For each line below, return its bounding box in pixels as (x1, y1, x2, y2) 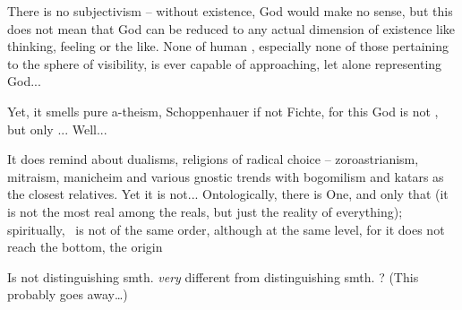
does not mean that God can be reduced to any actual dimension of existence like (7, 19, 456, 38)
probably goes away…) (7, 285, 128, 304)
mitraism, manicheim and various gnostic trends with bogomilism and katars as (7, 167, 444, 185)
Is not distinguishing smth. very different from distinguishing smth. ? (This (7, 267, 419, 286)
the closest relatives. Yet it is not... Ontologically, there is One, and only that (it (7, 185, 449, 203)
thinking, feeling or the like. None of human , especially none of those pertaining (7, 37, 449, 56)
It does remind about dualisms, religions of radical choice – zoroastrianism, (7, 150, 419, 168)
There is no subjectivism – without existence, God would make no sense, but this (7, 2, 453, 20)
